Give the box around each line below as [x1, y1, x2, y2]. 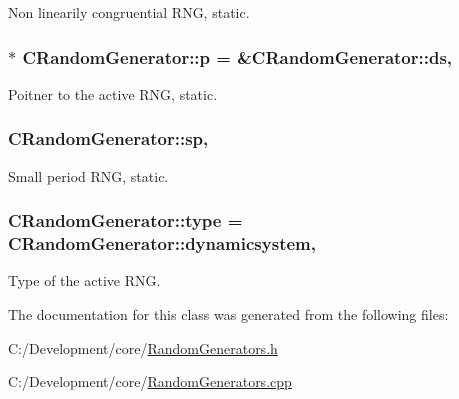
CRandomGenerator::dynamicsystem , [8, 231, 316, 256]
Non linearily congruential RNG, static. [8, 2, 250, 22]
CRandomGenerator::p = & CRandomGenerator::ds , [22, 44, 453, 69]
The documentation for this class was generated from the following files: [8, 303, 449, 324]
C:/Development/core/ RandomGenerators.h [8, 337, 278, 358]
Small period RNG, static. [8, 165, 169, 186]
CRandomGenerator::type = [8, 208, 243, 233]
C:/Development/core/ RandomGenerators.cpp [8, 371, 292, 392]
